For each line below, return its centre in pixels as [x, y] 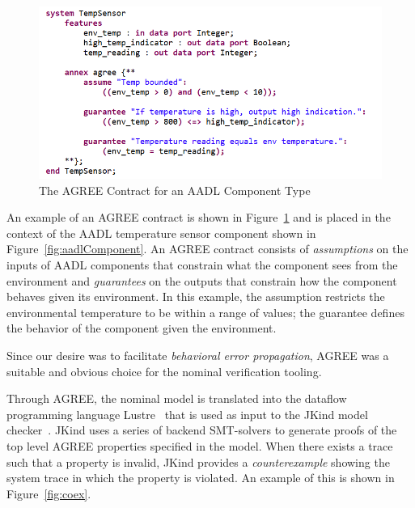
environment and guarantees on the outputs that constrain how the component [202, 280]
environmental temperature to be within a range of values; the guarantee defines [205, 312]
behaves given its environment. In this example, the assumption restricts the [196, 296]
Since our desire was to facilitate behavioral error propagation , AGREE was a [198, 355]
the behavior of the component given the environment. [142, 328]
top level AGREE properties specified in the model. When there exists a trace [200, 445]
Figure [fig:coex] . [49, 493]
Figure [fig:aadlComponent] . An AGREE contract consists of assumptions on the [207, 249]
